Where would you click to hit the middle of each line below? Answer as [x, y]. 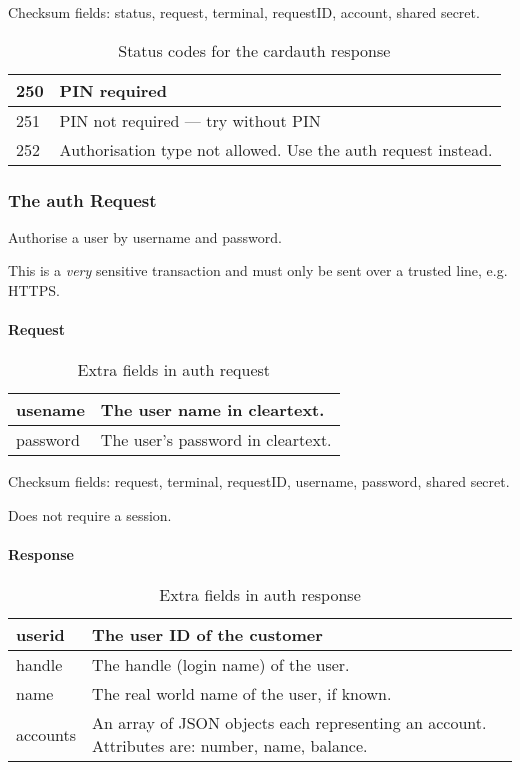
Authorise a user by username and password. [145, 236]
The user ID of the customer [207, 635]
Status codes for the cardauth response [254, 50]
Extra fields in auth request [174, 370]
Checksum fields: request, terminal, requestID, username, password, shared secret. [259, 481]
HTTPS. [34, 290]
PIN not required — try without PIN [190, 120]
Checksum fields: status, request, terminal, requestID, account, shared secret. [244, 12]
